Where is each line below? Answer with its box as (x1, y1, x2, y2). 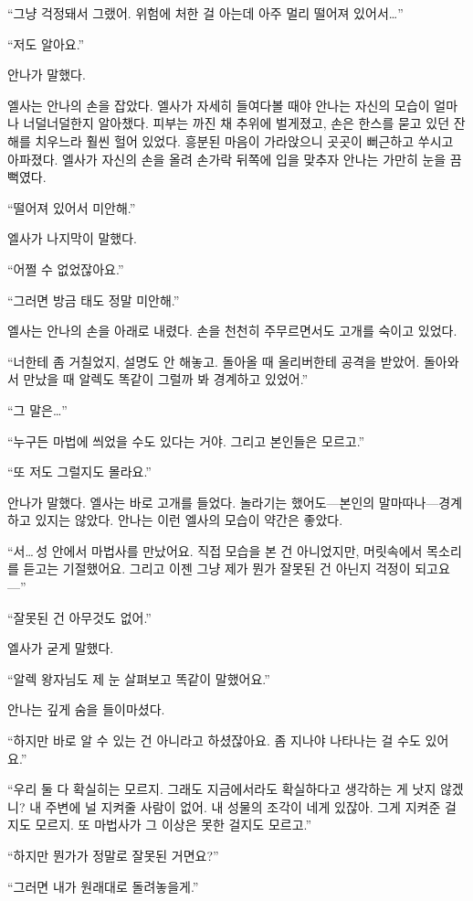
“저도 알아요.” (7, 34, 85, 53)
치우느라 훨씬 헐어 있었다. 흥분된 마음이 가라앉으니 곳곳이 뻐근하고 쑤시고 (35, 131, 454, 150)
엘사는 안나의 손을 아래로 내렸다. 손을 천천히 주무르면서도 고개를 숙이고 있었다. (7, 321, 457, 340)
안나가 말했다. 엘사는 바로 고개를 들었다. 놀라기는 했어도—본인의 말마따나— (7, 492, 439, 511)
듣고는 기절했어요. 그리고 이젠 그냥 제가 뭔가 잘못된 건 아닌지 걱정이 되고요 (23, 559, 450, 578)
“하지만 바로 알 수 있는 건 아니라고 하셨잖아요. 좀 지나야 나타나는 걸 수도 (7, 731, 421, 750)
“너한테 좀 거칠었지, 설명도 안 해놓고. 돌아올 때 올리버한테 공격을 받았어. (7, 351, 420, 370)
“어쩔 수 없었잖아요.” (7, 259, 124, 278)
